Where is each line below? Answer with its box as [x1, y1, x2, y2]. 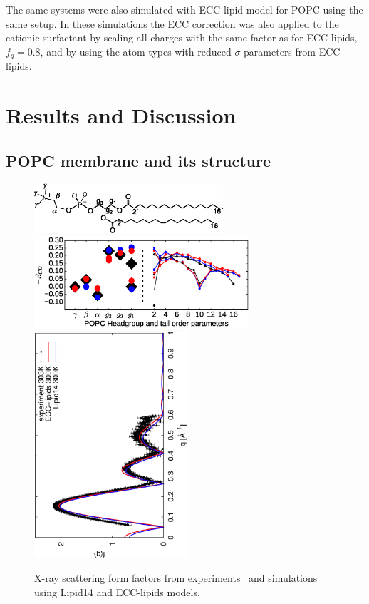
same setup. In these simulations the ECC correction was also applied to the [6, 16, 339, 31]
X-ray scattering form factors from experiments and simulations [34, 570, 318, 585]
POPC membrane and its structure [6, 149, 271, 171]
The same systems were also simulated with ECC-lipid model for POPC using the [6, 2, 363, 16]
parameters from [244, 43, 316, 58]
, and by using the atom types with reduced [40, 43, 232, 58]
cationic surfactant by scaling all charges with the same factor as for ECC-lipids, [6, 30, 358, 45]
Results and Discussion [6, 101, 237, 130]
